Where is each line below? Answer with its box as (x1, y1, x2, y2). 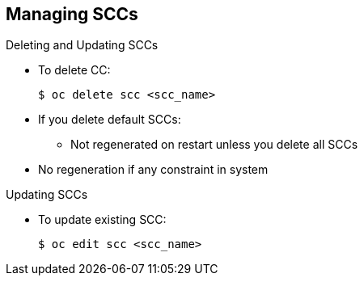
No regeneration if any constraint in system (38, 162, 269, 177)
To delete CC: (38, 63, 111, 78)
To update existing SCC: (38, 213, 167, 227)
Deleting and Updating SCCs (6, 38, 159, 53)
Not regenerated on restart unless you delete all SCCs (70, 137, 358, 152)
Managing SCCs (6, 4, 138, 24)
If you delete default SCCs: (38, 112, 181, 127)
